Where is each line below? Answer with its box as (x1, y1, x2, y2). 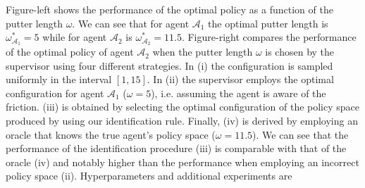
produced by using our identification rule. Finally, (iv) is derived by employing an (6, 113, 358, 128)
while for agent (42, 30, 107, 44)
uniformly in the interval (6, 72, 112, 87)
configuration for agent (6, 85, 104, 100)
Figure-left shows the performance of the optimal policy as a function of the (6, 2, 333, 16)
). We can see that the (252, 127, 349, 142)
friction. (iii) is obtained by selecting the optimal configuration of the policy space (6, 99, 360, 114)
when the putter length (152, 44, 253, 59)
